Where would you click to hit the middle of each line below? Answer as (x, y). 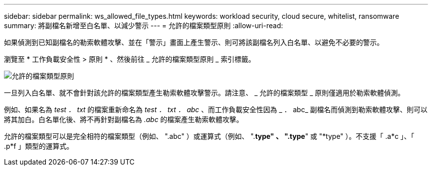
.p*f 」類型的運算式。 (39, 146)
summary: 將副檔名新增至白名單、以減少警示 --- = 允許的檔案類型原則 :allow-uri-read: (144, 25)
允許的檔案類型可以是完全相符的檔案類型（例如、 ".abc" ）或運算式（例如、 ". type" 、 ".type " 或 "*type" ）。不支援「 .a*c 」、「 (209, 136)
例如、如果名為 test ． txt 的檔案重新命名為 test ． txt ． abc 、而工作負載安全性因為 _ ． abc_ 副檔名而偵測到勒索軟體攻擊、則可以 (216, 109)
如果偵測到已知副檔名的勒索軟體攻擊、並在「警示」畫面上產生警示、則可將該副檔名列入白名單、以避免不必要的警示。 (194, 42)
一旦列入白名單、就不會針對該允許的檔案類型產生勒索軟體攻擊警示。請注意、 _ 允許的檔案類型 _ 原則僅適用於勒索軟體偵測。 (204, 93)
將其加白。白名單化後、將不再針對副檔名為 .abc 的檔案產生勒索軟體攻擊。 (124, 119)
